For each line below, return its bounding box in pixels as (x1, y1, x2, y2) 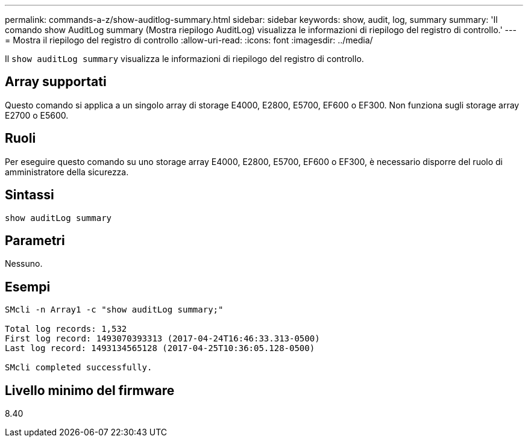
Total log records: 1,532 (5, 324, 127, 334)
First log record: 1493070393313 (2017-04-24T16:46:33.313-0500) (5, 334, 320, 344)
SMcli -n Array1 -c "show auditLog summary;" (5, 305, 224, 315)
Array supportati (5, 74, 107, 90)
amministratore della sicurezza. (5, 166, 129, 177)
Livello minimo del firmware (5, 382, 175, 398)
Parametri (5, 232, 65, 248)
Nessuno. (5, 258, 43, 269)
